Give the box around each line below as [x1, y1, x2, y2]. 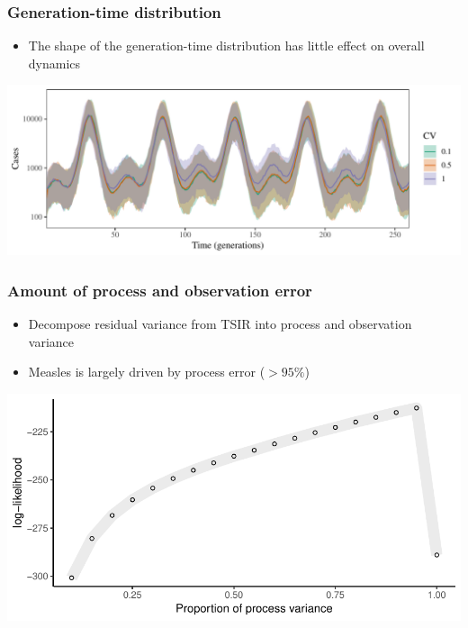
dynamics [28, 53, 81, 72]
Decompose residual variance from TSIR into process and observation [28, 314, 412, 333]
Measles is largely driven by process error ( [28, 362, 265, 381]
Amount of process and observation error [7, 278, 312, 301]
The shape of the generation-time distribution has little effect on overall [28, 36, 425, 55]
